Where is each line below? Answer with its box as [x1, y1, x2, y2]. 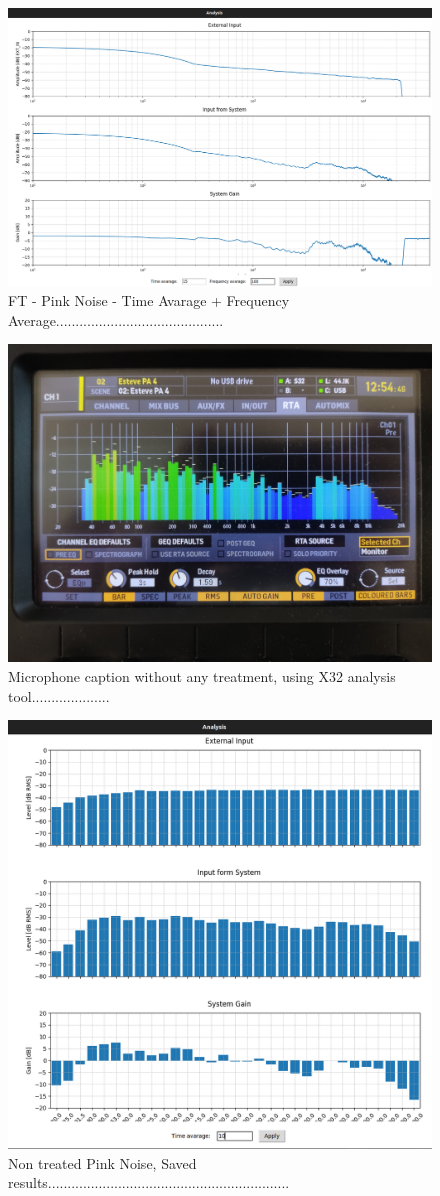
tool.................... [8, 685, 110, 706]
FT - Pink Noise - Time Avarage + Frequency [8, 290, 290, 311]
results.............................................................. [8, 1172, 290, 1193]
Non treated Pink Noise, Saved [8, 1152, 197, 1173]
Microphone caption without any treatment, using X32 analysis [8, 666, 396, 687]
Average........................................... [8, 309, 224, 330]
